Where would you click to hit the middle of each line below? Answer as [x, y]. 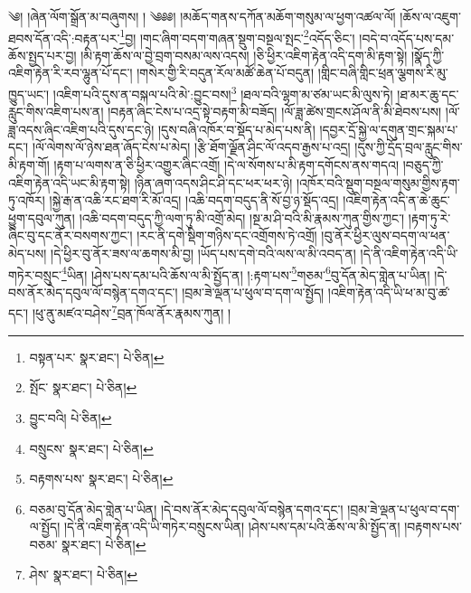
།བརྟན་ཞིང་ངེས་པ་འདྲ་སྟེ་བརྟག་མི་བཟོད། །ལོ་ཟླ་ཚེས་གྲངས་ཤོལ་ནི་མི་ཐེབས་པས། [275, 112]
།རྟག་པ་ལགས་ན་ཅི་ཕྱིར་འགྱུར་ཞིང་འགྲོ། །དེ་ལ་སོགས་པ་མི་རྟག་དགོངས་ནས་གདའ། [226, 165]
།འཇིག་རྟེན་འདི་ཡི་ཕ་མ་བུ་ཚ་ [389, 292]
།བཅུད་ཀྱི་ [423, 165]
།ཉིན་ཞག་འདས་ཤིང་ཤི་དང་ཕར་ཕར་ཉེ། [213, 182]
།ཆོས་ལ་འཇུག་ [430, 16]
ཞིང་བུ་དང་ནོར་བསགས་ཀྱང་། [71, 235]
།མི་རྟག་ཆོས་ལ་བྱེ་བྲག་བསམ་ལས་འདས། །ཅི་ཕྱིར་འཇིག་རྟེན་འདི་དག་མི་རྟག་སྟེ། [244, 55]
